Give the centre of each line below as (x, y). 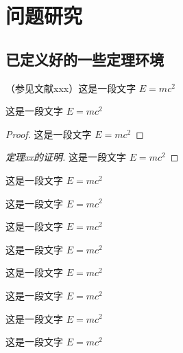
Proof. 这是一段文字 (49, 134)
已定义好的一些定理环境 (85, 59)
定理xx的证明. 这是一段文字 (66, 157)
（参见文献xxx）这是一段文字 (71, 88)
